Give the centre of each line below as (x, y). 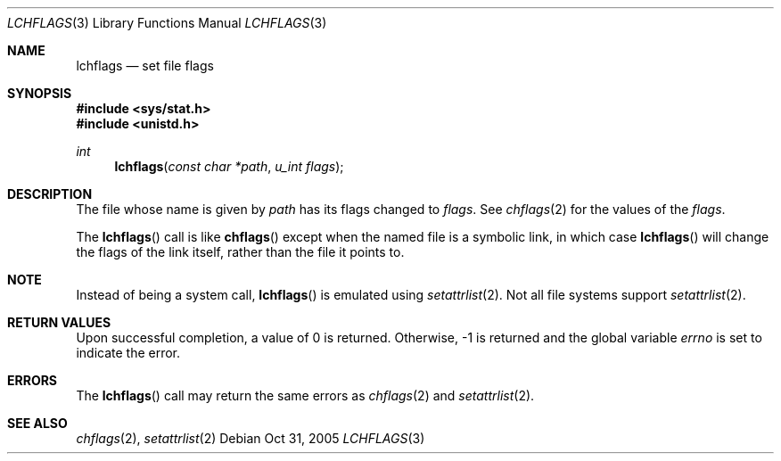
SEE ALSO (37, 423)
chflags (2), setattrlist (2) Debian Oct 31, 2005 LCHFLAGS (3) (251, 438)
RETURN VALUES (59, 322)
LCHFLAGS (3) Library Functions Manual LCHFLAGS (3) (167, 23)
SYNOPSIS (40, 93)
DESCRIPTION (50, 194)
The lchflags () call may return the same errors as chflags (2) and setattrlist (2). (305, 395)
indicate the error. (128, 353)
